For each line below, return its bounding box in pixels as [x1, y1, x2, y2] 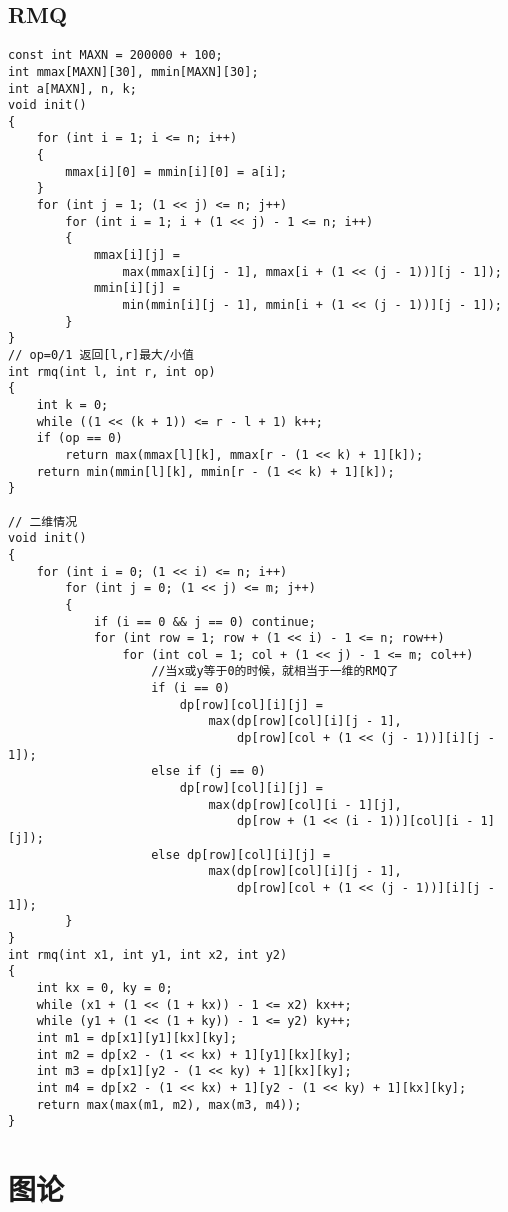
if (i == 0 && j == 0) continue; [93, 614, 316, 629]
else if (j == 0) [151, 764, 266, 779]
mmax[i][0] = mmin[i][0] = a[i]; [65, 164, 288, 179]
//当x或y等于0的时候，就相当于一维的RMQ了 [151, 664, 399, 679]
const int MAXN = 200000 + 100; [8, 48, 223, 63]
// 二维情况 [8, 514, 78, 529]
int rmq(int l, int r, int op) [8, 364, 216, 379]
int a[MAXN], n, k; [8, 81, 137, 96]
